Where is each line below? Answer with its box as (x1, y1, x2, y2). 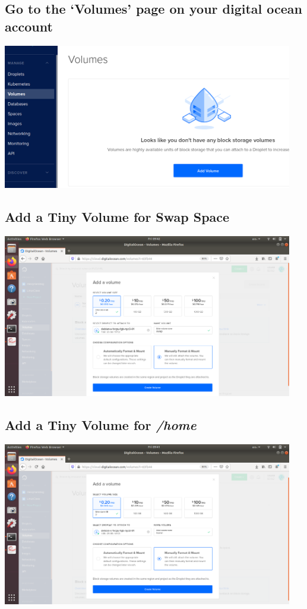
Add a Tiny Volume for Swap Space (5, 208, 230, 226)
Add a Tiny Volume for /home (5, 416, 197, 434)
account (5, 17, 53, 35)
